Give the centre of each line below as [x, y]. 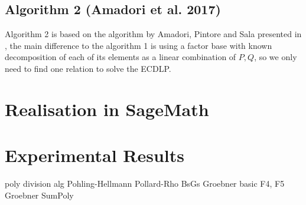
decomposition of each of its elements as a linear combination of [121, 57]
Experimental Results [95, 155]
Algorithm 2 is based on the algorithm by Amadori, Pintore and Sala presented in [153, 34]
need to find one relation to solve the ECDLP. [88, 68]
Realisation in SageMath [107, 109]
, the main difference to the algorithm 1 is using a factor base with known [139, 45]
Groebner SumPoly [39, 195]
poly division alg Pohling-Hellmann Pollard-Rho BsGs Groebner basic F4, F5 [145, 183]
